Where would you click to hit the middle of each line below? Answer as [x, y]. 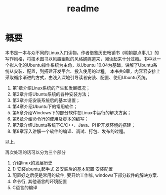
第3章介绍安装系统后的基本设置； [46, 100]
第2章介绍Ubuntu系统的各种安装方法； [51, 94]
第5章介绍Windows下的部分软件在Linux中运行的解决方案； [72, 112]
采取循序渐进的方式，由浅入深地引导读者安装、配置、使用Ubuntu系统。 [78, 77]
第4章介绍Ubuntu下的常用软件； [45, 106]
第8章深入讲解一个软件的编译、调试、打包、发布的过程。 [70, 131]
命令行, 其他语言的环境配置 [40, 181]
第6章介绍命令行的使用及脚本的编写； [50, 119]
